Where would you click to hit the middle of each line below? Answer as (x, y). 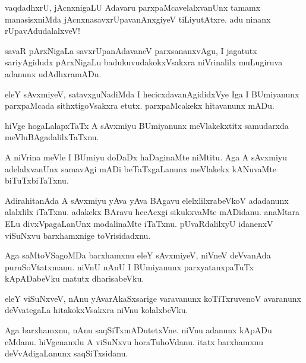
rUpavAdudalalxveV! (42, 31)
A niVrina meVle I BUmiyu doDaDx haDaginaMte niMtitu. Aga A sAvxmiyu (146, 157)
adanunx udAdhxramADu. (53, 73)
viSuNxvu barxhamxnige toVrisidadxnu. (78, 235)
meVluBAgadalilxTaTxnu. (52, 137)
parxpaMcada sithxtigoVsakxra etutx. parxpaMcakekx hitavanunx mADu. (140, 105)
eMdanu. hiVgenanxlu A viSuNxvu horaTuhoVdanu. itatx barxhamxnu (134, 341)
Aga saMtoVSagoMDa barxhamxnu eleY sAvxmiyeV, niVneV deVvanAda (138, 255)
